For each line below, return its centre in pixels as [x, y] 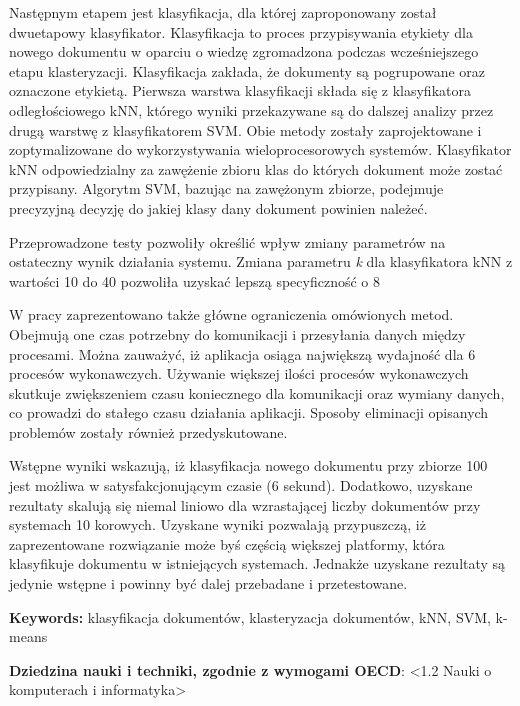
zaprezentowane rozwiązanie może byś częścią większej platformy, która [227, 543]
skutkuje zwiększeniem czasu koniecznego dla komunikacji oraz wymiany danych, [257, 392]
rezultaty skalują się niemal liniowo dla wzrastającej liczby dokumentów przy [245, 504]
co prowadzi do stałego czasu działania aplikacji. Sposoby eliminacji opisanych [249, 412]
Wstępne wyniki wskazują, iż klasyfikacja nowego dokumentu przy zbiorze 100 [248, 465]
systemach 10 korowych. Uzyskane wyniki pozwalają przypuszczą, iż [217, 524]
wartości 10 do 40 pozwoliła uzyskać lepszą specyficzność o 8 [194, 280]
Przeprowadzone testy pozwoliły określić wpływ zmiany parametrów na [227, 241]
